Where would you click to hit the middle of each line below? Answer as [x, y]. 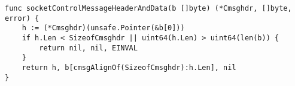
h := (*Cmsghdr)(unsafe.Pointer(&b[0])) [103, 28]
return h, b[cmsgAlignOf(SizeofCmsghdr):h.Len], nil [129, 67]
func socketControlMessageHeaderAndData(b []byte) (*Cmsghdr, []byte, [148, 8]
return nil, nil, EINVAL [88, 48]
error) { [22, 18]
